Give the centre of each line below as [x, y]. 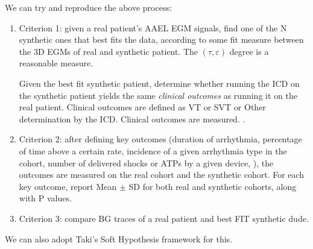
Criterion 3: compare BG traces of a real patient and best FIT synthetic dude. [164, 218]
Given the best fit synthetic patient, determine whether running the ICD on [159, 83]
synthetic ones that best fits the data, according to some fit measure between [161, 39]
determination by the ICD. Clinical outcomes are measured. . [132, 118]
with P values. [45, 198]
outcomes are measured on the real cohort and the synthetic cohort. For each [162, 175]
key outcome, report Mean [68, 186]
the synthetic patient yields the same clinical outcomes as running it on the [158, 95]
